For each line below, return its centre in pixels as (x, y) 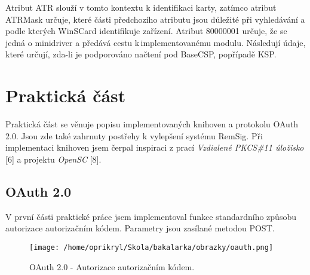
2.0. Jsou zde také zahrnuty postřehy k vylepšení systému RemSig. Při (134, 135)
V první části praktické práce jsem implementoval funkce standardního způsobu (151, 216)
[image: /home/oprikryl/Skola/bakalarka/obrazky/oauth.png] (151, 247)
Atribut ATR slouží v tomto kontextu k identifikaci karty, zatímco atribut (141, 7)
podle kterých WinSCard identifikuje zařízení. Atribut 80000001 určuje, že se (146, 31)
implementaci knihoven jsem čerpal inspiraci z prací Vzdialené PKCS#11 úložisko (155, 147)
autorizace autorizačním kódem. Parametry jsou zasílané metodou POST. (140, 228)
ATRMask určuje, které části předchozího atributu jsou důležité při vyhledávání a (155, 19)
